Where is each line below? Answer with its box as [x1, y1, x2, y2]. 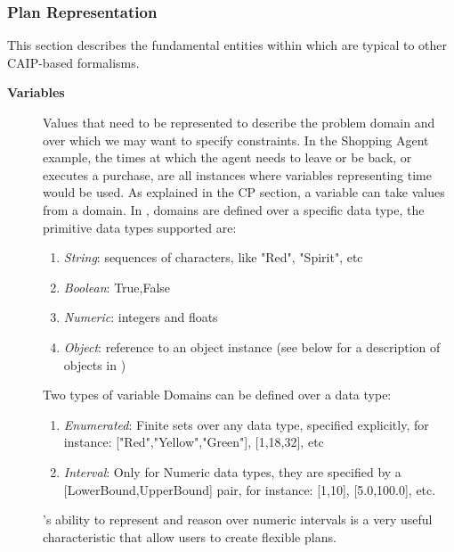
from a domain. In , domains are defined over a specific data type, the [43, 200, 425, 218]
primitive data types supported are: [43, 218, 237, 236]
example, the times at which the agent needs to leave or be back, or [43, 148, 412, 167]
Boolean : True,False [63, 277, 171, 296]
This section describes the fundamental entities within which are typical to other [7, 36, 447, 54]
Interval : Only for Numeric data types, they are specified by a [63, 462, 401, 481]
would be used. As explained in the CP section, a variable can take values [43, 183, 445, 202]
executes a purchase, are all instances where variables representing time [43, 165, 432, 184]
